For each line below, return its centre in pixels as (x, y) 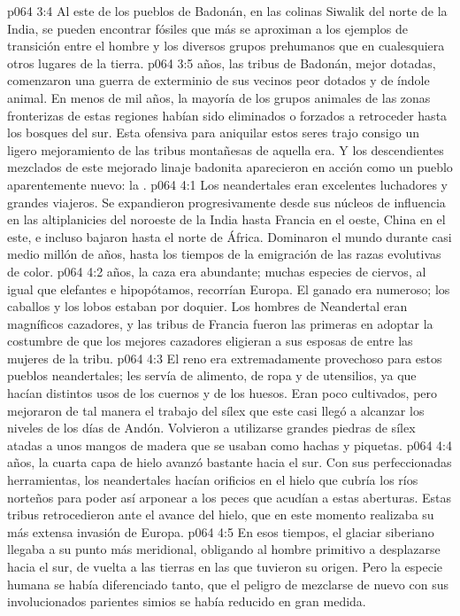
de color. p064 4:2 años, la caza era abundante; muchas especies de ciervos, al (217, 271)
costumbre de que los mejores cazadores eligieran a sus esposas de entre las (210, 341)
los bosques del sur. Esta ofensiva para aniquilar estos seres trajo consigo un (213, 133)
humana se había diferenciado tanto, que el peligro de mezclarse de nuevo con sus (228, 584)
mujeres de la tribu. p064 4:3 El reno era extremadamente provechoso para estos (225, 358)
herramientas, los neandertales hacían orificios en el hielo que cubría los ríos (213, 480)
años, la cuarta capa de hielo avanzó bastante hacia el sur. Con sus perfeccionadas (230, 462)
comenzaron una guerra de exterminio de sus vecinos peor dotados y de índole (218, 80)
